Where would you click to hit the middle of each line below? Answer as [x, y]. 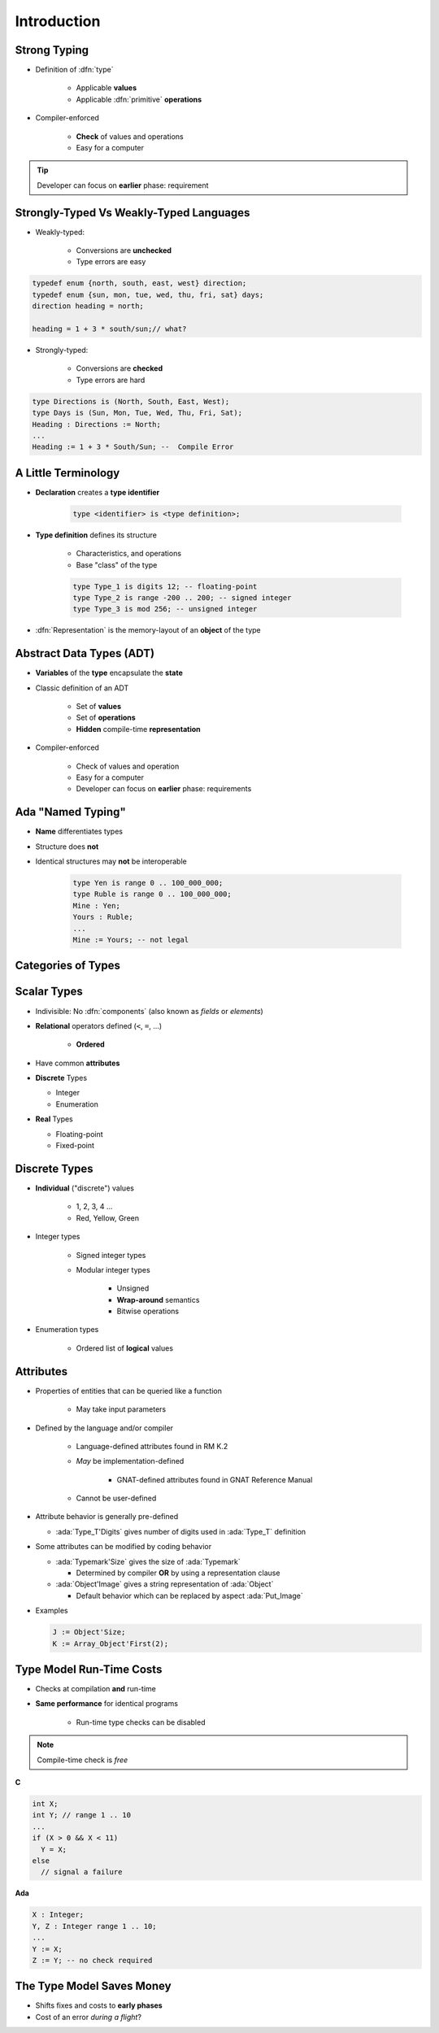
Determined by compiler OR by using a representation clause [178, 1573]
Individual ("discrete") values [85, 1188]
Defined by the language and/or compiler [104, 1428]
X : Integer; [58, 1915]
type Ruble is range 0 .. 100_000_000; [152, 894]
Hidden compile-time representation [138, 729]
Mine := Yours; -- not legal [131, 940]
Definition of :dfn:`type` [74, 70]
